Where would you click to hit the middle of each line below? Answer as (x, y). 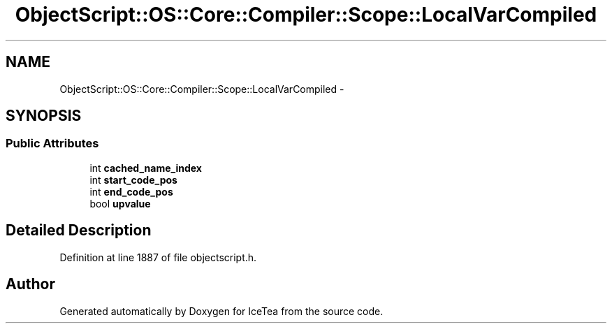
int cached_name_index (146, 168)
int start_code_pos (133, 180)
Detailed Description (79, 231)
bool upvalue (120, 203)
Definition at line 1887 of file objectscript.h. (158, 257)
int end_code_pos (131, 191)
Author (30, 284)
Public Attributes (52, 144)
